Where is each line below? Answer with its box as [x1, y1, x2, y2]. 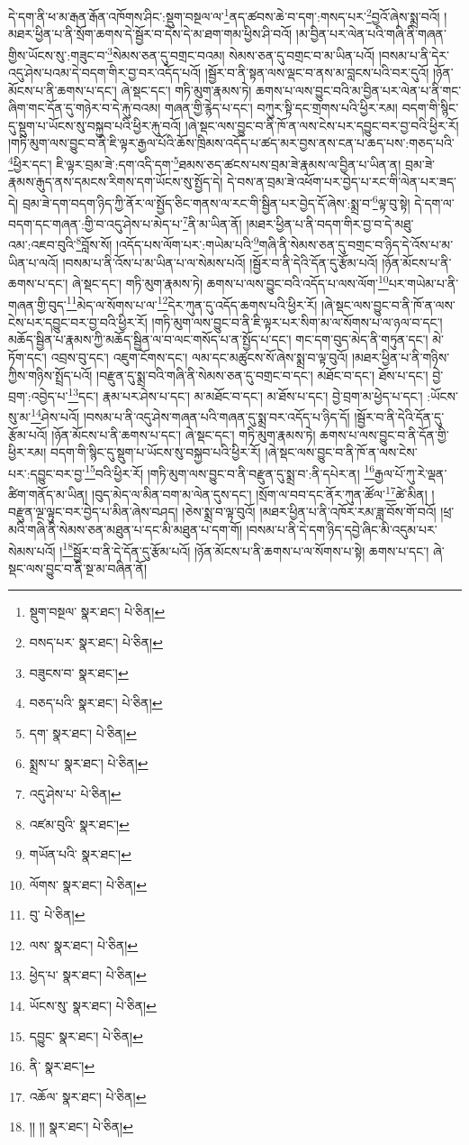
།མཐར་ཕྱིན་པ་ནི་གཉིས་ [351, 347, 450, 366]
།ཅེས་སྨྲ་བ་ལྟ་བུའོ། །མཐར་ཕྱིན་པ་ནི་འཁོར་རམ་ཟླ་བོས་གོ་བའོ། [182, 502, 437, 521]
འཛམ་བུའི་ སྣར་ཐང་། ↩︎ [29, 814, 130, 833]
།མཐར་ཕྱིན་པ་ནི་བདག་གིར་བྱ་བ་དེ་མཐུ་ [246, 214, 414, 233]
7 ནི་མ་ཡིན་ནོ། [182, 212, 242, 233]
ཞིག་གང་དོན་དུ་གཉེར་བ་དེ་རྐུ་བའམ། [8, 98, 161, 117]
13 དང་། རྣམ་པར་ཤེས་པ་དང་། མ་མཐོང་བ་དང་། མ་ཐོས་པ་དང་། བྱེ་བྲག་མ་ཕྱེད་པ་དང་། [68, 384, 423, 405]
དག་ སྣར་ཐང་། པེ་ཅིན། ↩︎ [29, 723, 137, 742]
